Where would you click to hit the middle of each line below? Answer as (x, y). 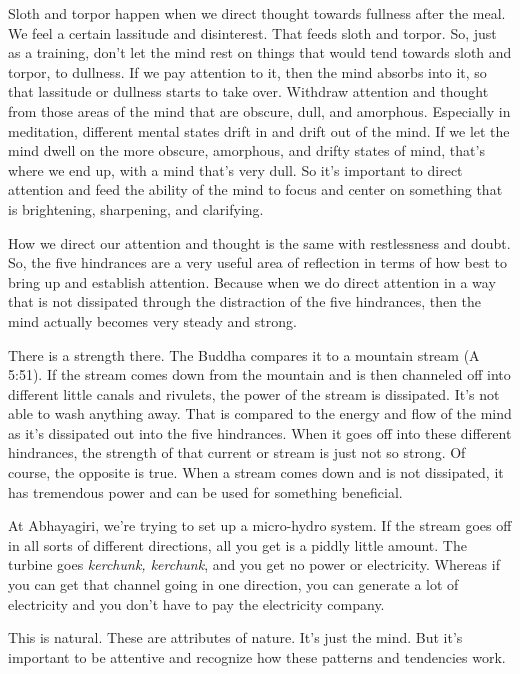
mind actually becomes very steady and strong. (152, 320)
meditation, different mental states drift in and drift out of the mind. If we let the (259, 130)
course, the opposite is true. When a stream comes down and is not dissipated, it (256, 472)
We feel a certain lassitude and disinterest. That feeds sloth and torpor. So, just (252, 32)
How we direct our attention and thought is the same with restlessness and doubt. (259, 242)
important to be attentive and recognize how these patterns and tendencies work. (257, 656)
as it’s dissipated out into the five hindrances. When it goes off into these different (260, 432)
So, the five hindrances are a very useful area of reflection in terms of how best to (258, 262)
